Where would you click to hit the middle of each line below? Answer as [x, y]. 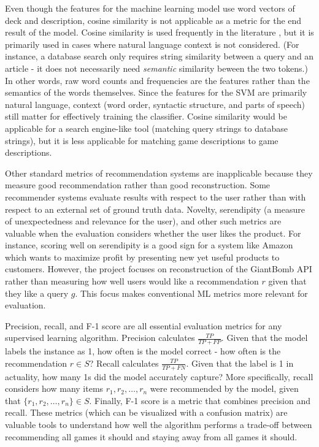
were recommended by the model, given [224, 388]
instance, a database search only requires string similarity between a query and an [159, 56]
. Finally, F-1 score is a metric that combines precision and [200, 400]
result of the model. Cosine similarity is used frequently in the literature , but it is [159, 32]
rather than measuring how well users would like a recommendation [132, 281]
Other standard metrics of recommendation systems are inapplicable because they [159, 173]
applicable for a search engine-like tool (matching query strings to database [146, 128]
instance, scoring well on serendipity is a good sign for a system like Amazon [149, 245]
